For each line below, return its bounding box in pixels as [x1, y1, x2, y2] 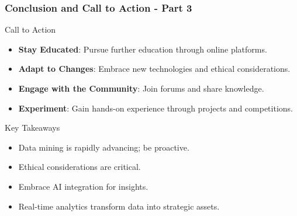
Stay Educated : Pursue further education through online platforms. [18, 43, 267, 55]
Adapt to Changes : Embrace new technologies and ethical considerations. [18, 62, 291, 75]
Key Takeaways [5, 121, 60, 134]
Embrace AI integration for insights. [18, 180, 148, 192]
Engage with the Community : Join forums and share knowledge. [18, 82, 264, 94]
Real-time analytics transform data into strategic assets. [18, 200, 220, 212]
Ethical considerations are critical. [18, 161, 141, 173]
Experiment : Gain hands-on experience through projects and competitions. [18, 102, 293, 114]
